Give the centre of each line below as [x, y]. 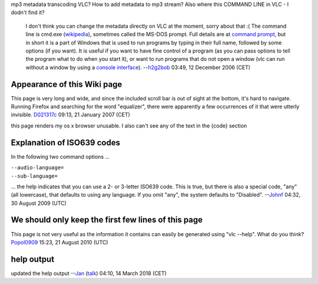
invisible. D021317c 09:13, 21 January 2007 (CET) [71, 115]
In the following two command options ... [60, 156]
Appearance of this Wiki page [67, 84]
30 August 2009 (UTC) [39, 203]
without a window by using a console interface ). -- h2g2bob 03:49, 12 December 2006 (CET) [138, 67]
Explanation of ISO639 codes [66, 143]
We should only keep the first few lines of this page [107, 220]
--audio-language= [37, 168]
